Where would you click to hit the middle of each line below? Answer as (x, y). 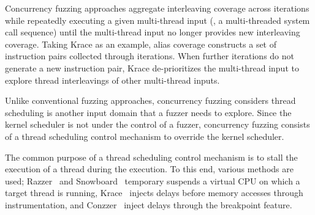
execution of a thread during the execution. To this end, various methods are (149, 169)
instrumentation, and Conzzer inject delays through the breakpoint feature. (149, 204)
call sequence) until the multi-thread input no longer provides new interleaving (153, 32)
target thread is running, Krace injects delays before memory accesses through (154, 193)
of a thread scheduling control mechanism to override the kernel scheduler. (145, 136)
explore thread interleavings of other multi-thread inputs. (112, 80)
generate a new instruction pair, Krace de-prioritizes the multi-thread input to (152, 67)
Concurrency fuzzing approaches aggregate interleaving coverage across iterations (157, 8)
